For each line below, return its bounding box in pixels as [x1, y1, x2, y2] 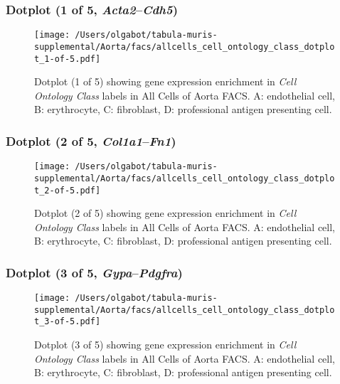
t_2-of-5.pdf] [34, 185, 101, 196]
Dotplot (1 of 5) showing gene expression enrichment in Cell [34, 74, 297, 89]
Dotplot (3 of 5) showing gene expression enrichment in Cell [34, 337, 297, 352]
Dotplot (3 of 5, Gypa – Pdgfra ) [6, 263, 183, 281]
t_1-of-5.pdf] [34, 53, 101, 64]
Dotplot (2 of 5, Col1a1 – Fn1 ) [6, 132, 176, 149]
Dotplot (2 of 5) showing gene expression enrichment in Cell [34, 206, 297, 220]
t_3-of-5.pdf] [34, 316, 101, 327]
